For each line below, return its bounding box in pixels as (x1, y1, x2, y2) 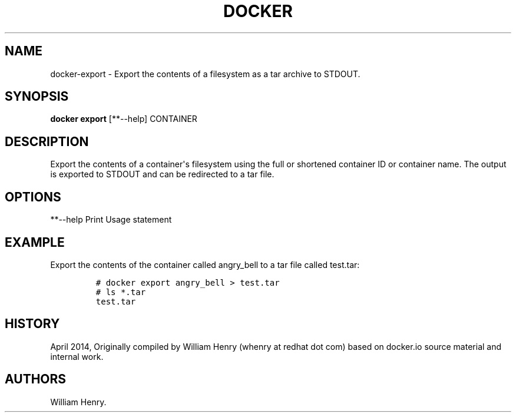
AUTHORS (5, 372, 67, 387)
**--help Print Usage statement (50, 214, 172, 225)
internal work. (50, 351, 104, 362)
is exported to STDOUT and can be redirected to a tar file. (50, 169, 274, 180)
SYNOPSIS (5, 89, 69, 104)
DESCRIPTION (5, 134, 89, 149)
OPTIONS (5, 189, 61, 204)
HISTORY (5, 316, 60, 332)
